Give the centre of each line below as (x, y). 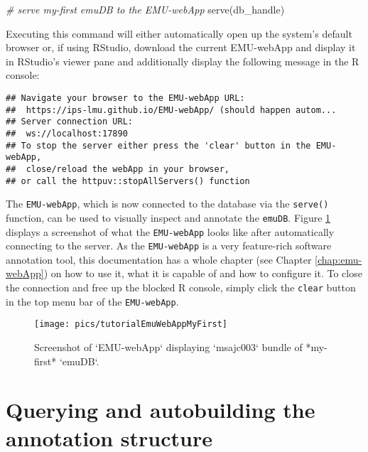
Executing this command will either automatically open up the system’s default (179, 33)
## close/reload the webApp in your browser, (118, 169)
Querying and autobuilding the (161, 410)
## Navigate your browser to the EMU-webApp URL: (125, 98)
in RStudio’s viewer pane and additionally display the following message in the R (183, 61)
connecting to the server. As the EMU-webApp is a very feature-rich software (169, 246)
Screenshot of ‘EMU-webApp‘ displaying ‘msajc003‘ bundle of (168, 347)
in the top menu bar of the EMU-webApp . (92, 301)
